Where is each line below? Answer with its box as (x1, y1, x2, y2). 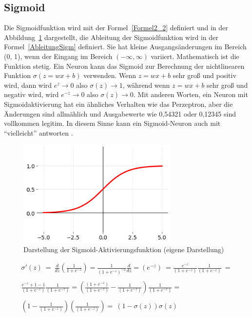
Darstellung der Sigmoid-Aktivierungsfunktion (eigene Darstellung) (23, 244, 224, 255)
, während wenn (122, 79, 170, 90)
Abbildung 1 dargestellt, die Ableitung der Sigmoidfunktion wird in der (4, 32, 218, 42)
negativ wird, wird (4, 89, 59, 99)
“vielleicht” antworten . (4, 127, 73, 138)
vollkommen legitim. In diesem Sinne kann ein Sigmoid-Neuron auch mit (4, 118, 221, 128)
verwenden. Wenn (83, 70, 136, 80)
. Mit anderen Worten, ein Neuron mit (133, 89, 248, 99)
